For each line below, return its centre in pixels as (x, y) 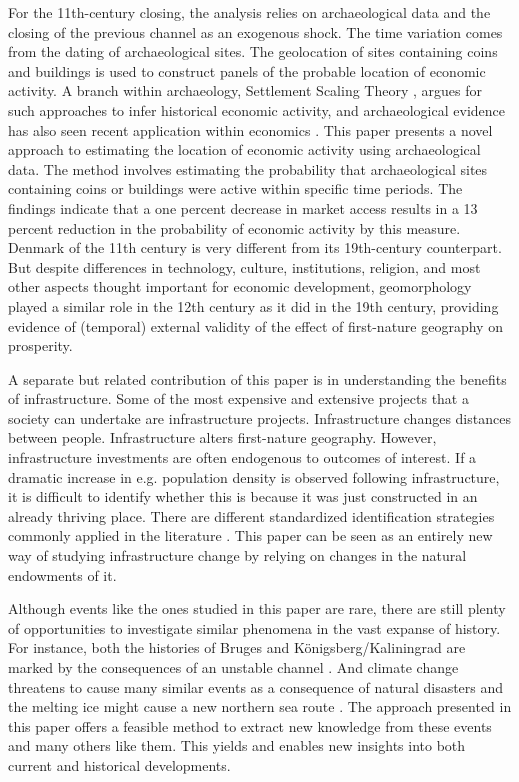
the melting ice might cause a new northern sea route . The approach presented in (260, 706)
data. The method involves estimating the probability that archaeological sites (248, 168)
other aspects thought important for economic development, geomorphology (240, 286)
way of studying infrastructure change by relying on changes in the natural (237, 555)
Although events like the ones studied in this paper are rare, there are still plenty (257, 608)
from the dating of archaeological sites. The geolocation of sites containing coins (253, 51)
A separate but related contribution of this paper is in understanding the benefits (257, 378)
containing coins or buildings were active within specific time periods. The (235, 188)
